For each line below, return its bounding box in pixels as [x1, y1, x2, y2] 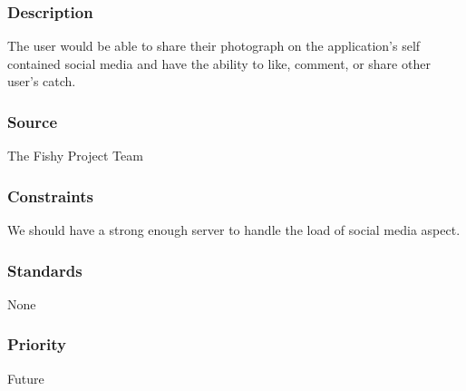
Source [7, 110, 58, 132]
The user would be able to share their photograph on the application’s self [7, 36, 421, 55]
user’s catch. [7, 72, 76, 91]
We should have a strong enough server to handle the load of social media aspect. [7, 220, 461, 239]
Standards [7, 259, 83, 281]
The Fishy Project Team [7, 146, 143, 165]
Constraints [7, 184, 93, 207]
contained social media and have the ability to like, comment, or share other [7, 54, 431, 73]
